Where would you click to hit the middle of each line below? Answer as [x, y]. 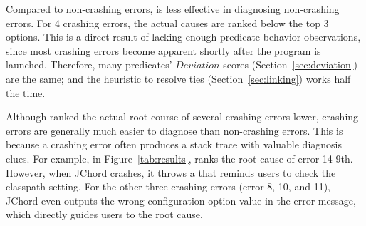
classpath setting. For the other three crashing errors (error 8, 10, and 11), [168, 186]
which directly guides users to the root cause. [104, 214]
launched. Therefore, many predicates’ [89, 65]
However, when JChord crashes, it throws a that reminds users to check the [171, 172]
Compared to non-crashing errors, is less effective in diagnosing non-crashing [173, 9]
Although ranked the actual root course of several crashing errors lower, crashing [182, 117]
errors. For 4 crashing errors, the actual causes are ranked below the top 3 [167, 22]
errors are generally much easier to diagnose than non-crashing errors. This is [174, 130]
